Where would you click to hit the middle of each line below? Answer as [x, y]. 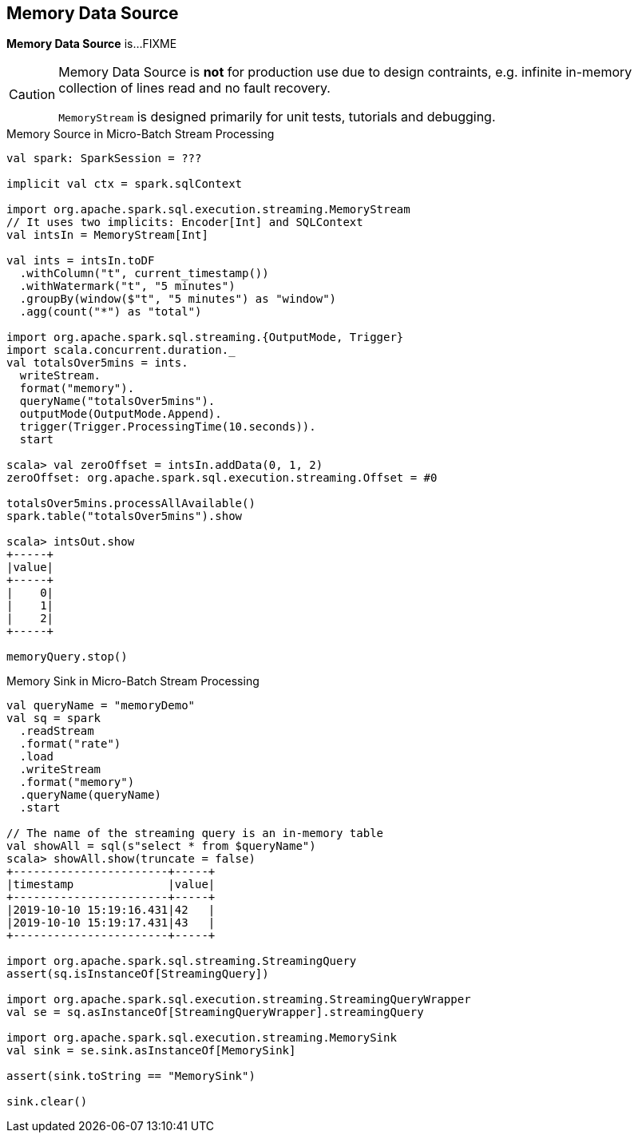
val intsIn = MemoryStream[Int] [107, 235]
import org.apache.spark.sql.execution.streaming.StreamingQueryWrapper [239, 1000]
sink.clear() [47, 1102]
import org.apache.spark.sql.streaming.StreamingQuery [182, 961]
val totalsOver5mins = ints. [97, 363]
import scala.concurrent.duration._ [121, 350]
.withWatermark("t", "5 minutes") [127, 286]
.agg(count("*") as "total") [111, 312]
